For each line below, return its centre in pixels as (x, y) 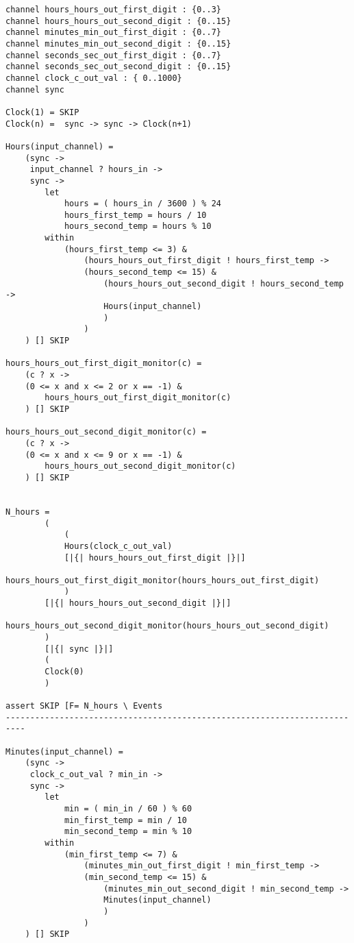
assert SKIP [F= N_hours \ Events (84, 706)
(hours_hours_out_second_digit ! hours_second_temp (224, 283)
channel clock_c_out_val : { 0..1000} (94, 78)
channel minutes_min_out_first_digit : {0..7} (113, 33)
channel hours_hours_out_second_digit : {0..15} (118, 21)
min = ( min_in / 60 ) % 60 (128, 808)
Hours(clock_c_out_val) (118, 546)
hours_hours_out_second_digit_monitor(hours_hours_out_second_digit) (167, 626)
